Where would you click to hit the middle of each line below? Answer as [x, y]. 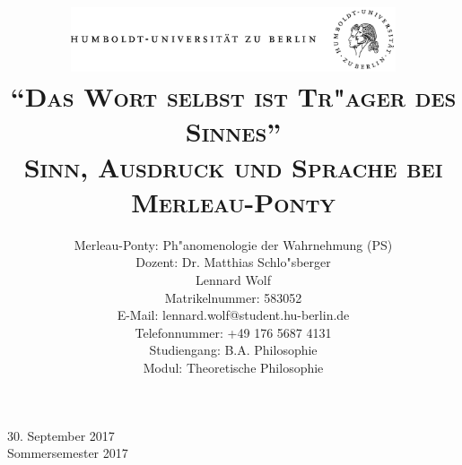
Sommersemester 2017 [68, 453]
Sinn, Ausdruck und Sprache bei [233, 166]
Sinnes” [233, 131]
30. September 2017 [61, 435]
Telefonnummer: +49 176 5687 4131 [233, 332]
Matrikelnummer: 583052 [233, 297]
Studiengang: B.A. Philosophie [233, 350]
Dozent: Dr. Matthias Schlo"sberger [233, 262]
